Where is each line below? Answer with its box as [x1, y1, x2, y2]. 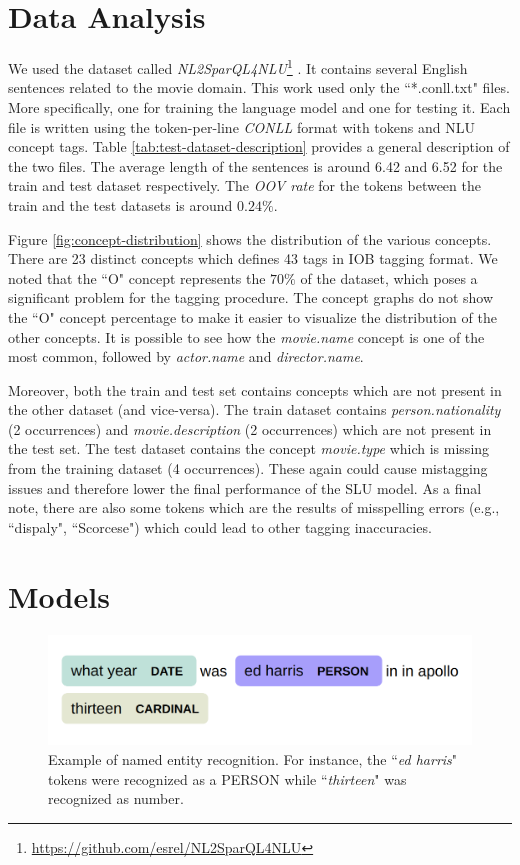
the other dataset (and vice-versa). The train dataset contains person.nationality [8, 399, 501, 420]
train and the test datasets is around [8, 194, 233, 215]
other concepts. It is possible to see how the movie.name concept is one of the [8, 326, 485, 347]
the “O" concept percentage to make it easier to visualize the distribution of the [8, 306, 497, 327]
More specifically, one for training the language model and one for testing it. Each [8, 96, 511, 117]
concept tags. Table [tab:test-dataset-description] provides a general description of [8, 136, 510, 157]
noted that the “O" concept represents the [8, 267, 266, 288]
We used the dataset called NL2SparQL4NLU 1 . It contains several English [8, 55, 468, 78]
